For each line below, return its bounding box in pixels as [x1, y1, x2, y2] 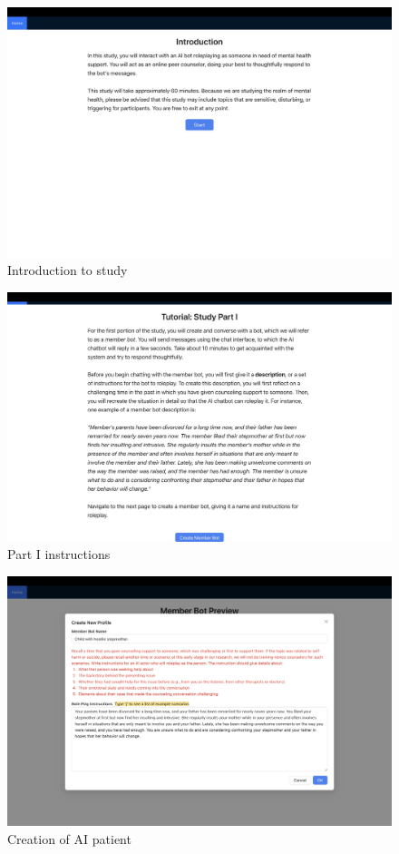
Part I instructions [7, 545, 111, 564]
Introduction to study [7, 260, 128, 279]
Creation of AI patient [7, 829, 131, 848]
